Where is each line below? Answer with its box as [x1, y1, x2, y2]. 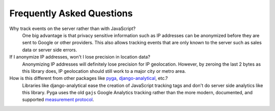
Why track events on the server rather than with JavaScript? [9, 25, 136, 32]
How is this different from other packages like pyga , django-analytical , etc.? [9, 75, 168, 81]
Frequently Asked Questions [9, 8, 133, 19]
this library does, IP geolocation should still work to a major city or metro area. [22, 68, 186, 74]
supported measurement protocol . [22, 97, 94, 103]
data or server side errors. [22, 46, 77, 53]
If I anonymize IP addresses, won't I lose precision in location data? [9, 54, 150, 60]
